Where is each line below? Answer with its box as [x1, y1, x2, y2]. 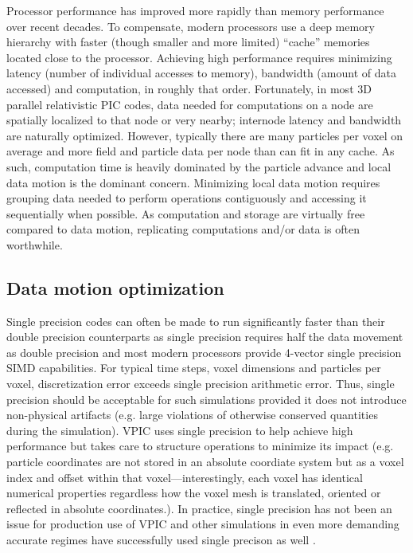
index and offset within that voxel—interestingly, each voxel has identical [6, 469, 363, 485]
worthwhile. [6, 236, 63, 253]
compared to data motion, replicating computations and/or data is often [6, 221, 360, 237]
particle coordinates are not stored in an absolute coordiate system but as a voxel [6, 453, 404, 470]
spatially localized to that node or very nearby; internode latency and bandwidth [6, 112, 402, 128]
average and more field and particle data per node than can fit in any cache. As [6, 143, 395, 159]
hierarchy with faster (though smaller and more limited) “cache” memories [6, 33, 370, 50]
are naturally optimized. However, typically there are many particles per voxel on [6, 127, 403, 143]
